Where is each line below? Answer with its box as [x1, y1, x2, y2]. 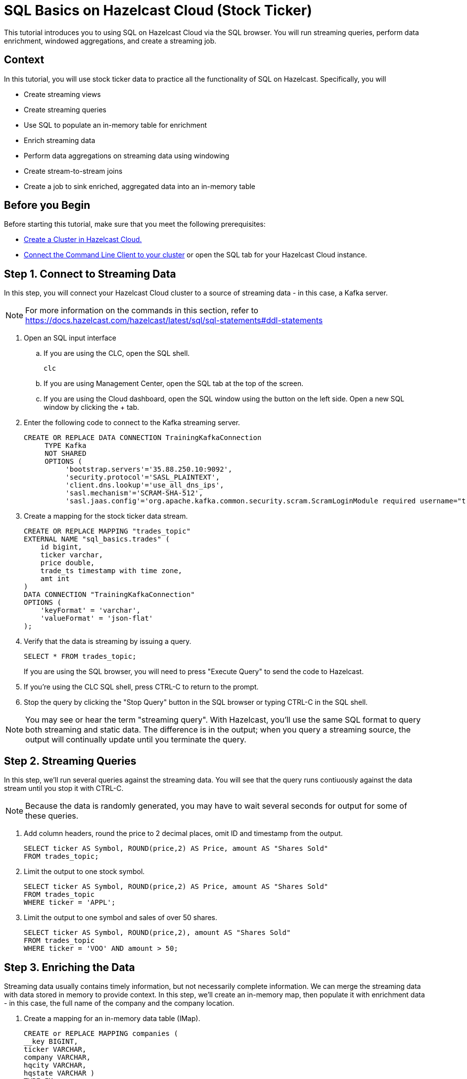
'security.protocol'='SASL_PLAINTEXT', [65, 473, 220, 482]
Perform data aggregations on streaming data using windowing [24, 151, 230, 160]
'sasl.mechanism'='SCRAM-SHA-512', [65, 489, 203, 497]
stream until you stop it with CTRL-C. [4, 784, 124, 793]
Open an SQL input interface [24, 334, 117, 343]
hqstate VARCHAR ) [24, 1069, 95, 1077]
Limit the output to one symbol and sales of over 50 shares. [24, 913, 218, 922]
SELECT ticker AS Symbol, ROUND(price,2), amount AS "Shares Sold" [24, 929, 291, 937]
